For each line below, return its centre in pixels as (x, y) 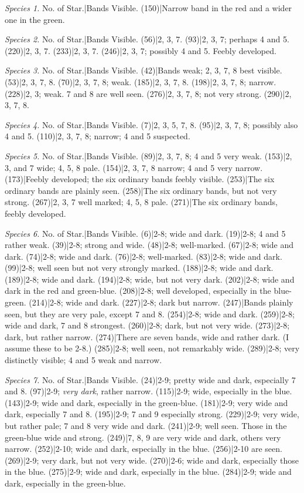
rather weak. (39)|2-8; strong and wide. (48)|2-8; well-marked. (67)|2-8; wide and (149, 245)
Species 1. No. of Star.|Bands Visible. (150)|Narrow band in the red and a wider (148, 8)
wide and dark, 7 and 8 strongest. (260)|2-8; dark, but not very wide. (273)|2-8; (147, 325)
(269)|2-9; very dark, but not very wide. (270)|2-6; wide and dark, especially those (152, 460)
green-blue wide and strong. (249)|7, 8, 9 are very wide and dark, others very (143, 437)
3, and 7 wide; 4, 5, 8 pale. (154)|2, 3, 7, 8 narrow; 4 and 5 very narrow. (134, 167)
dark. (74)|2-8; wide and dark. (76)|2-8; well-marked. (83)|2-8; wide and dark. (144, 256)
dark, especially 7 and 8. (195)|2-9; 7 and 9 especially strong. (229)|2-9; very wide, (152, 414)
